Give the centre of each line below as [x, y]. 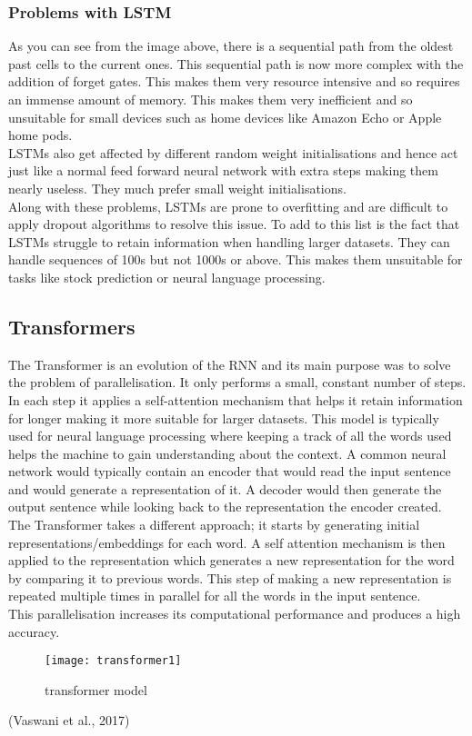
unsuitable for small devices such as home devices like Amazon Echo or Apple [225, 117]
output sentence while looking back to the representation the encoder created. [225, 507]
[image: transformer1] [113, 661]
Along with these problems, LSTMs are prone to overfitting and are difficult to [228, 206]
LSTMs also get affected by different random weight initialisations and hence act [233, 152]
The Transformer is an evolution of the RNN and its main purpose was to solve [230, 364]
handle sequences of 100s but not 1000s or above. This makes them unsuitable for [236, 259]
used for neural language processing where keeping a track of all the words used [230, 436]
